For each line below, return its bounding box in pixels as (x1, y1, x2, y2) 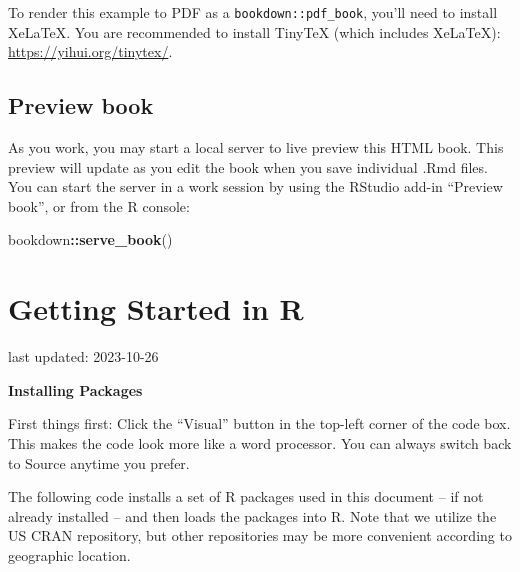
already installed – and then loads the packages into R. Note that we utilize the (8, 505, 497, 526)
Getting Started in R (8, 288, 304, 329)
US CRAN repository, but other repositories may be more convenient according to (8, 525, 512, 546)
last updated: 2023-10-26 (8, 346, 159, 367)
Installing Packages (8, 379, 143, 400)
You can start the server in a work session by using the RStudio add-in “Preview (8, 176, 503, 197)
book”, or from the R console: (8, 195, 190, 216)
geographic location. (8, 544, 131, 565)
